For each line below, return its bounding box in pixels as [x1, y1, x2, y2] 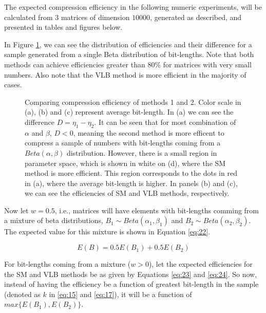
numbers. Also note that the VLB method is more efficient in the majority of [4, 69, 246, 80]
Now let [4, 205, 29, 215]
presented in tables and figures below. [4, 22, 123, 32]
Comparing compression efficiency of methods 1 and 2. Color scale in [25, 96, 241, 107]
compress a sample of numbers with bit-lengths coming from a [25, 137, 221, 148]
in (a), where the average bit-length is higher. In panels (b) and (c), [25, 177, 238, 188]
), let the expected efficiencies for [148, 259, 253, 269]
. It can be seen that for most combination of [94, 116, 236, 127]
